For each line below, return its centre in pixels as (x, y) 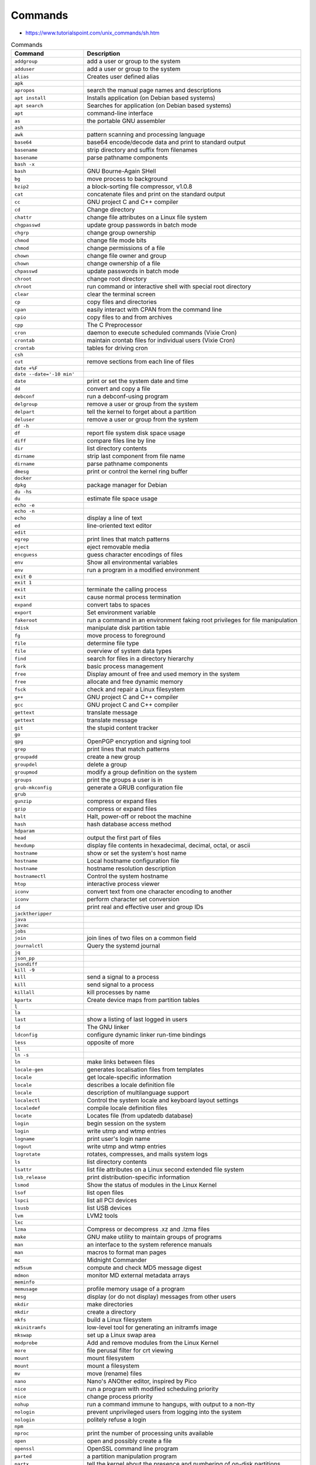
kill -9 (25, 970)
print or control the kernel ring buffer (137, 472)
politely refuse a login (116, 1420)
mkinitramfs (30, 1327)
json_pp (25, 958)
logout (23, 1147)
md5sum (23, 1268)
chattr (23, 217)
